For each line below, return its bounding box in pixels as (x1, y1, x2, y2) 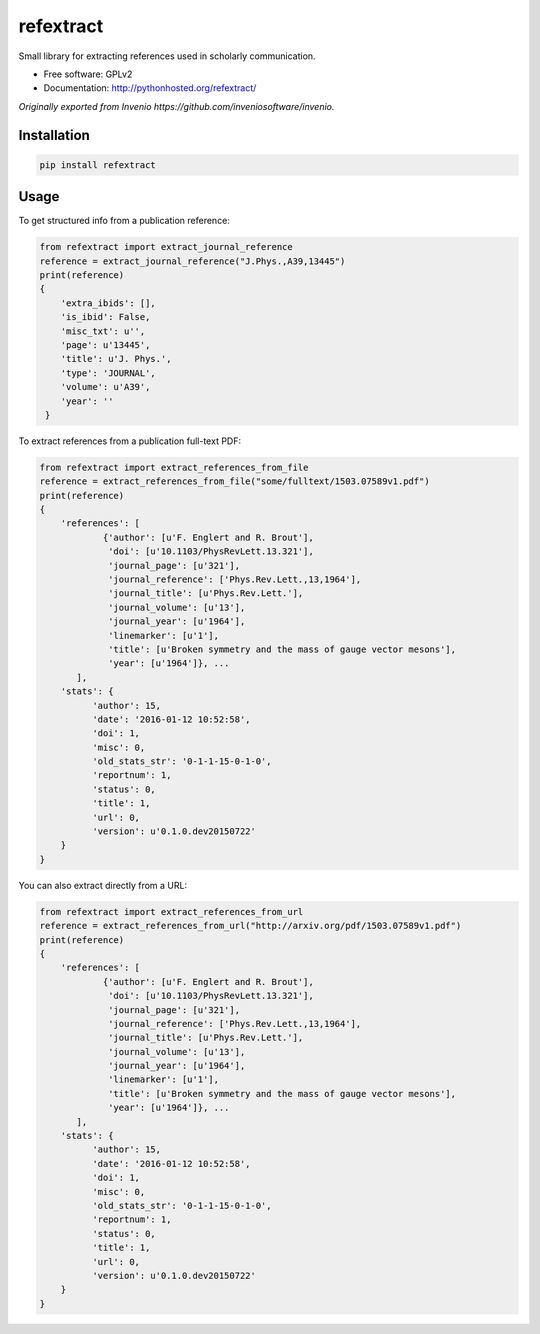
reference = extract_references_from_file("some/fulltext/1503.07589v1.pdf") (39, 476, 430, 487)
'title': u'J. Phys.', (60, 353, 172, 365)
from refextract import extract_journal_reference (39, 241, 294, 253)
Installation (18, 126, 90, 144)
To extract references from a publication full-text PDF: (18, 435, 242, 447)
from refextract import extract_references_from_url (39, 906, 304, 917)
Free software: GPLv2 (43, 68, 133, 80)
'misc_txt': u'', (60, 325, 146, 337)
